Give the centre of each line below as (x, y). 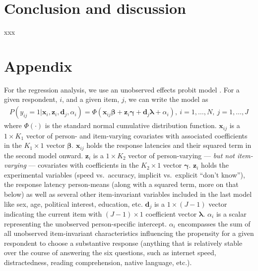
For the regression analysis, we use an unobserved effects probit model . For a (122, 89)
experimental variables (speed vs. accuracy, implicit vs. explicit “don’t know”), (125, 174)
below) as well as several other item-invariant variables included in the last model (128, 194)
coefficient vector (171, 213)
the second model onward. (44, 155)
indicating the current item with (53, 213)
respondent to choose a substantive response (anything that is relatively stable (123, 243)
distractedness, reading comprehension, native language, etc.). (98, 262)
